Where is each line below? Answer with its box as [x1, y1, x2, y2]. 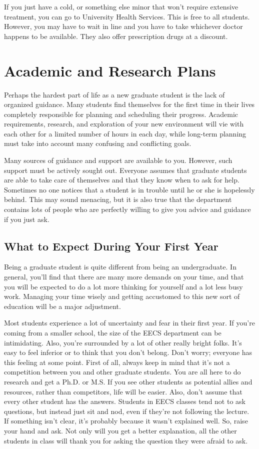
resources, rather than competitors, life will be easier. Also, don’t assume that [4, 386, 242, 396]
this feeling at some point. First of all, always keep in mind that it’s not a [4, 356, 230, 367]
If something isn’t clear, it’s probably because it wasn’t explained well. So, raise [4, 415, 248, 426]
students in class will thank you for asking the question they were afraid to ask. [4, 435, 248, 445]
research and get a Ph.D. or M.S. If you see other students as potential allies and [4, 376, 252, 386]
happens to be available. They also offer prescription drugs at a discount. [4, 30, 228, 41]
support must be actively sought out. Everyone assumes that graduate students [4, 164, 247, 175]
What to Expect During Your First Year [4, 238, 218, 253]
